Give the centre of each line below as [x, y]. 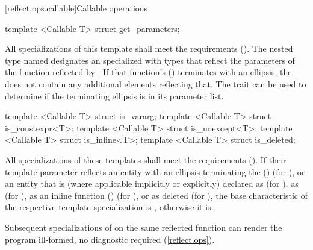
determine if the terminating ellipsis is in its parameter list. [114, 95]
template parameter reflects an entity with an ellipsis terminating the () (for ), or [155, 171]
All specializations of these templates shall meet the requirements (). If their [146, 159]
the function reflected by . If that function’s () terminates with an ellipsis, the [148, 72]
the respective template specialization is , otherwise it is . [111, 207]
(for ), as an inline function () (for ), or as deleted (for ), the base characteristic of [156, 195]
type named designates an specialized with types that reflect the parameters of [150, 60]
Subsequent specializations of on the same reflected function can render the [144, 227]
